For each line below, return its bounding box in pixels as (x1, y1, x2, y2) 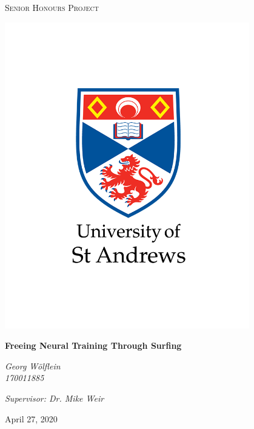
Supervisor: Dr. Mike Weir (5, 391, 104, 404)
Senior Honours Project (5, 1, 99, 13)
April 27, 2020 (5, 412, 58, 425)
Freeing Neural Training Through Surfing (5, 339, 182, 352)
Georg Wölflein (5, 359, 61, 372)
